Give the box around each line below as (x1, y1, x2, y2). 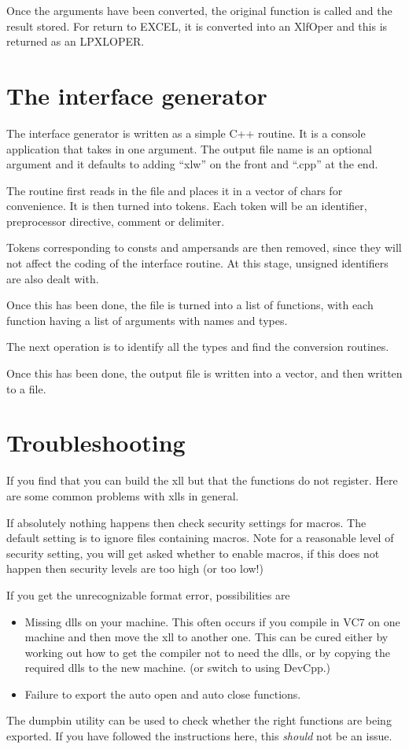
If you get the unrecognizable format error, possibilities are (6, 586, 290, 603)
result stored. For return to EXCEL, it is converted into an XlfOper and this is (6, 17, 388, 34)
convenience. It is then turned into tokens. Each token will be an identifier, (6, 197, 367, 214)
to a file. (6, 380, 46, 397)
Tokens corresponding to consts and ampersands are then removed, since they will (6, 239, 402, 256)
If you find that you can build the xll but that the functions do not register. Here (6, 472, 398, 489)
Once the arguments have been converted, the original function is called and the (6, 2, 392, 18)
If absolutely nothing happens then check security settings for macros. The (6, 514, 367, 530)
